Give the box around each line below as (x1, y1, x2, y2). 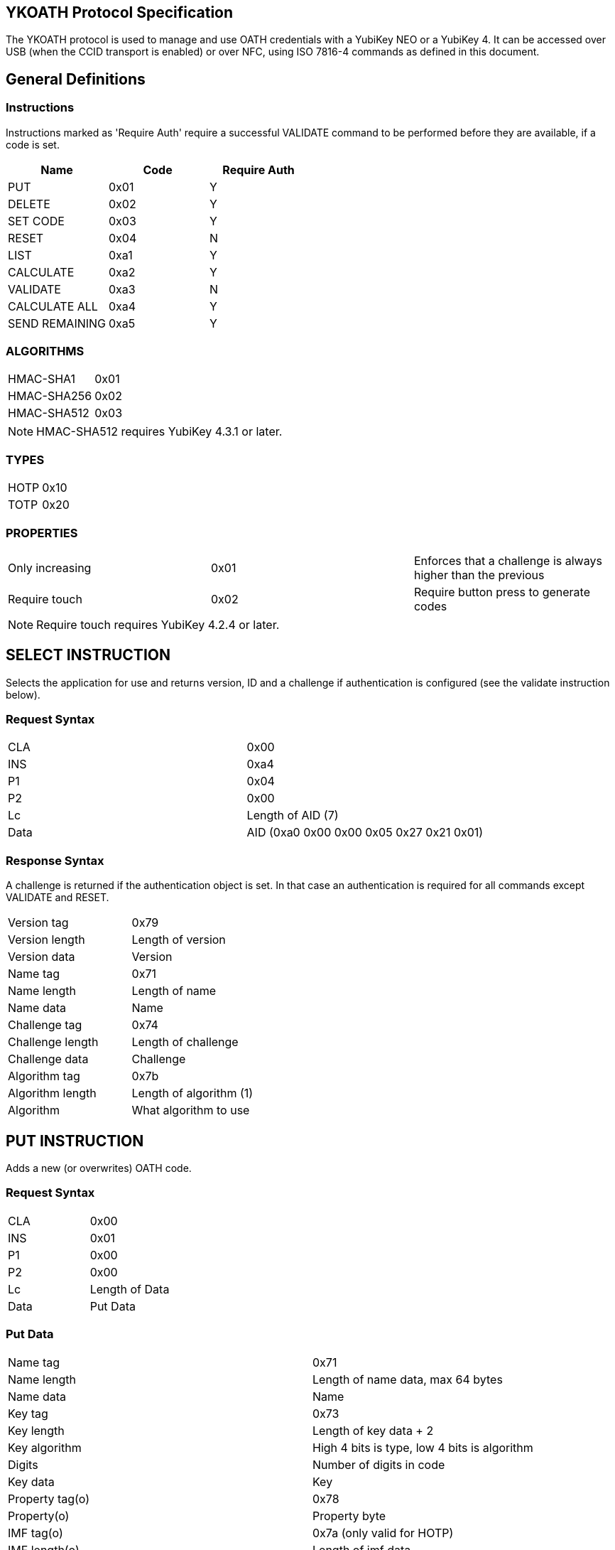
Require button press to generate (413, 584, 590, 599)
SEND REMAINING (8, 316, 107, 330)
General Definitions (6, 70, 146, 88)
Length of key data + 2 (312, 1423, 434, 1438)
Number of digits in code (312, 1457, 445, 1472)
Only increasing (8, 560, 92, 575)
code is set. (6, 138, 60, 151)
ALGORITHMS (6, 344, 85, 359)
